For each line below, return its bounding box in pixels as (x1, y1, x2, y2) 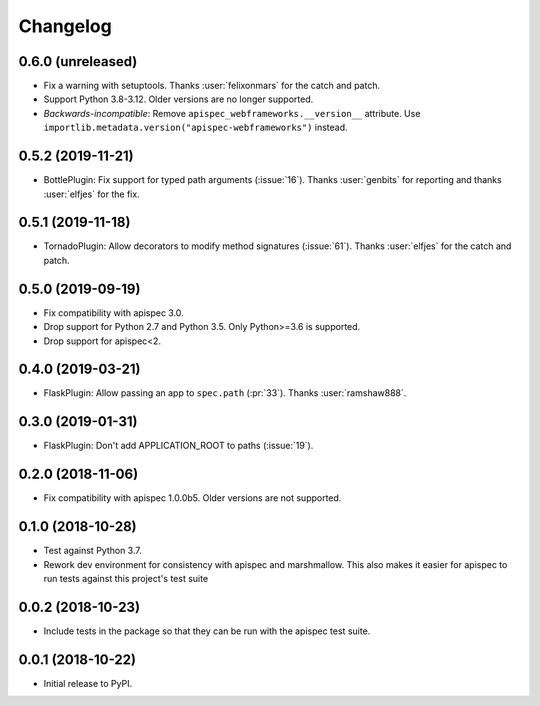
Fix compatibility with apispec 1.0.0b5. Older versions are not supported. (43, 492, 342, 504)
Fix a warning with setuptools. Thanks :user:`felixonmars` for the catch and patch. (43, 80, 380, 92)
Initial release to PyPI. (43, 677, 133, 689)
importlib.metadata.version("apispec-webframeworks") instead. (43, 121, 349, 134)
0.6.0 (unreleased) (18, 53, 138, 70)
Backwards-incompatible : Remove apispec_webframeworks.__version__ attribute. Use (43, 107, 421, 119)
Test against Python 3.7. (43, 545, 142, 557)
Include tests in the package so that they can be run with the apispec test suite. (43, 625, 371, 637)
